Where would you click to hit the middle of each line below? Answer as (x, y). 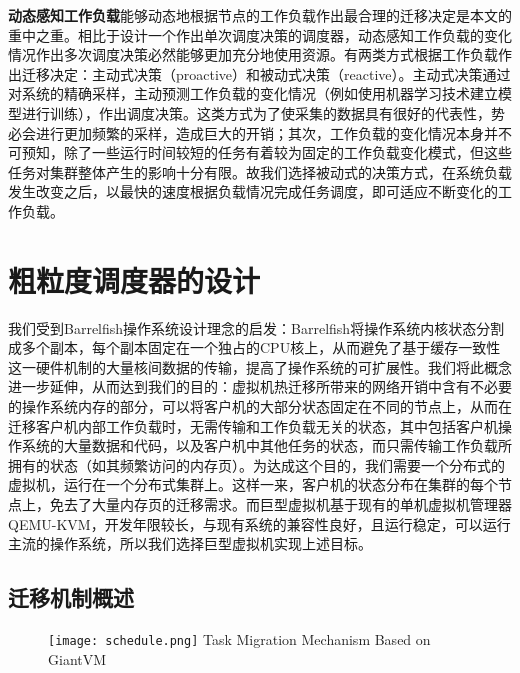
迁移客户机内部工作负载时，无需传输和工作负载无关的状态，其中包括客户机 (253, 425)
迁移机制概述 (71, 597)
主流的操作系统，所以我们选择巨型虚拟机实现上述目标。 (190, 543)
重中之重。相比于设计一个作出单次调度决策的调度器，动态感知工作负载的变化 (260, 34)
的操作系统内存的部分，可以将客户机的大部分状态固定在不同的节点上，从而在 (260, 406)
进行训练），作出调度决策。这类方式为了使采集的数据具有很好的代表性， (256, 112)
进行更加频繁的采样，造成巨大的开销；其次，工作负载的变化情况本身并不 (273, 132)
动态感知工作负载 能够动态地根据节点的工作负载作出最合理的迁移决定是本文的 (260, 15)
